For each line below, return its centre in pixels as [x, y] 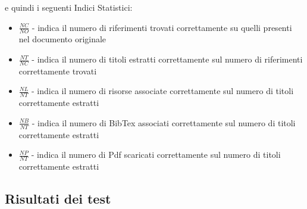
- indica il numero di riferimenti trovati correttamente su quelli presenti [162, 27]
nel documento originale [62, 39]
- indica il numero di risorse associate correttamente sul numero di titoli [163, 91]
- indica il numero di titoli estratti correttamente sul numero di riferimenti [167, 59]
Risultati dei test [58, 199]
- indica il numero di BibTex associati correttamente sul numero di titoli [164, 122]
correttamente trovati [58, 71]
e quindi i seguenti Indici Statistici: [69, 7]
